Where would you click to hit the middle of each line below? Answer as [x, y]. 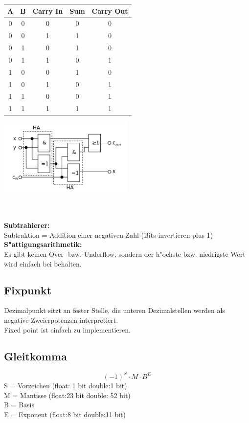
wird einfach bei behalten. [43, 263]
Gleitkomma [35, 356]
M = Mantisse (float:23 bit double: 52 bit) [67, 395]
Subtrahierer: [27, 225]
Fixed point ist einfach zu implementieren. [67, 329]
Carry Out [110, 11]
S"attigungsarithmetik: [43, 244]
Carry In [48, 11]
